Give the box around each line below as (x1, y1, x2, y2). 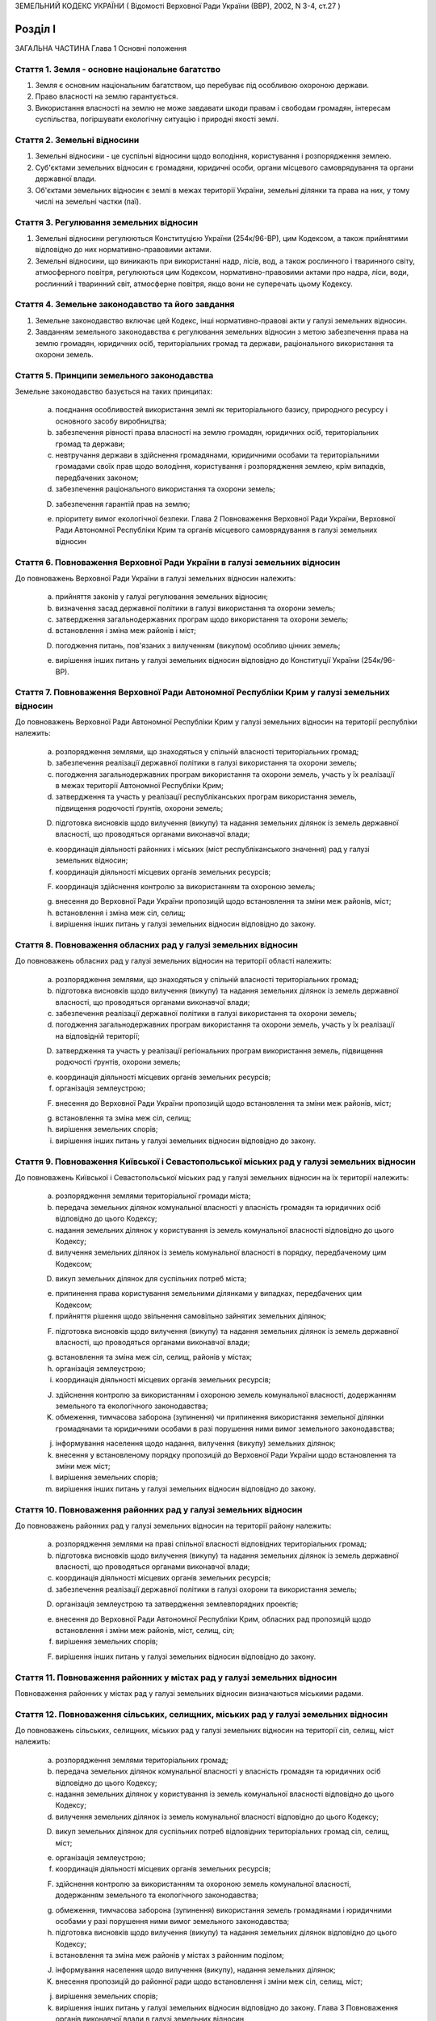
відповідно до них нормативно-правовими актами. (35, 245, 212, 255)
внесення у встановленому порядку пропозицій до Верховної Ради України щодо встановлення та (55, 1449, 396, 1459)
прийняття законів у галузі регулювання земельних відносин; (55, 592, 269, 601)
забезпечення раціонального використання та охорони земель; (55, 484, 276, 494)
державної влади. (35, 174, 97, 184)
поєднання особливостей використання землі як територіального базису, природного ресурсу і (55, 405, 388, 415)
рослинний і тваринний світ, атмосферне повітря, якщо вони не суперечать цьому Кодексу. (35, 279, 353, 289)
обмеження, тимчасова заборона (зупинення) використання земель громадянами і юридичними (55, 1905, 392, 1915)
